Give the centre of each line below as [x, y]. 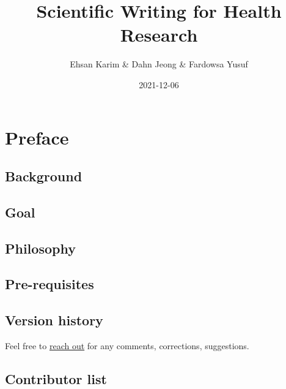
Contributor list [56, 379]
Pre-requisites [50, 284]
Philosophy [40, 248]
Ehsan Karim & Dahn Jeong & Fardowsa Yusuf [159, 64]
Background [44, 176]
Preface [37, 137]
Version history [54, 320]
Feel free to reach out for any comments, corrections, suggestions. [127, 346]
